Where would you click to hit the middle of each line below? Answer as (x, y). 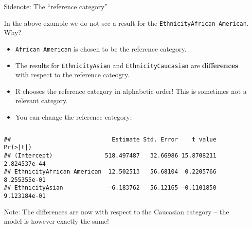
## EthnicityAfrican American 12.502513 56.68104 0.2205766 (110, 172)
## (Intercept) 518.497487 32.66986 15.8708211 (110, 155)
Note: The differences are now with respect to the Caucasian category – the (117, 211)
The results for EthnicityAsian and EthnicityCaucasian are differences (127, 65)
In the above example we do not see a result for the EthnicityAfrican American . (126, 23)
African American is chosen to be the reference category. (101, 48)
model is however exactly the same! (56, 221)
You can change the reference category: (74, 116)
